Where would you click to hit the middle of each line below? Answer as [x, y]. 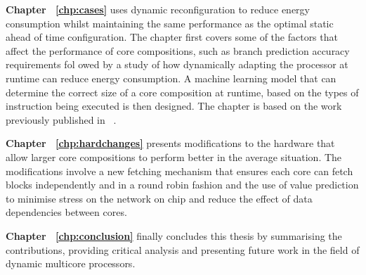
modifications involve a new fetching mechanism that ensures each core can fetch [179, 171]
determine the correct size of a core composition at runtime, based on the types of [182, 92]
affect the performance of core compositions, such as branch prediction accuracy [178, 50]
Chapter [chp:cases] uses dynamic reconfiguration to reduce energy [158, 9]
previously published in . [61, 119]
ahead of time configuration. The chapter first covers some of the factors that [172, 37]
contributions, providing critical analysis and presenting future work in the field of [183, 249]
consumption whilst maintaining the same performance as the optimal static [170, 23]
